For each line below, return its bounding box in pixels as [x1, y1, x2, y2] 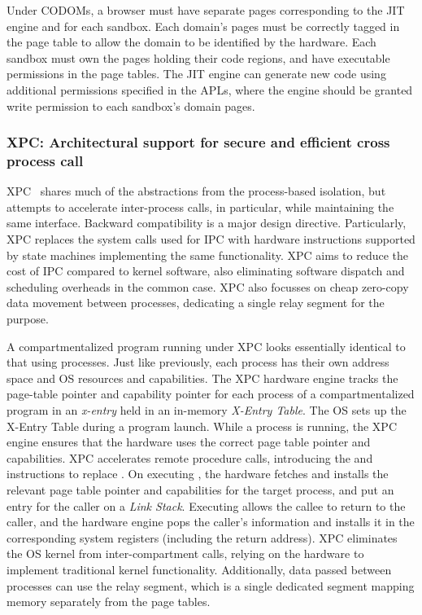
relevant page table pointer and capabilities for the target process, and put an [7, 481, 394, 498]
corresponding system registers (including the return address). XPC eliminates [7, 529, 398, 546]
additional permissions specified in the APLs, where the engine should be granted [7, 81, 413, 98]
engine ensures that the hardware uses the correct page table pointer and [7, 433, 371, 450]
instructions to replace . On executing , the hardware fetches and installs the [7, 465, 389, 482]
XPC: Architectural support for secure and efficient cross [7, 132, 390, 152]
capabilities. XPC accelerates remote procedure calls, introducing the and [7, 449, 373, 466]
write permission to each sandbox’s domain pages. [7, 97, 255, 114]
